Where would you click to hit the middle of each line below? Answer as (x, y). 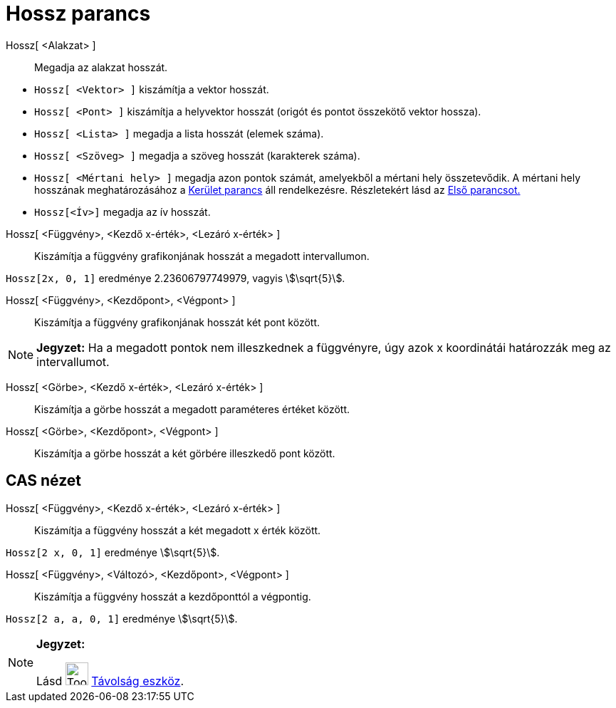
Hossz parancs (78, 14)
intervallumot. (73, 361)
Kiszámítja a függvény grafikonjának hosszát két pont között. (177, 322)
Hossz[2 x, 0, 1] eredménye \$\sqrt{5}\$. (113, 552)
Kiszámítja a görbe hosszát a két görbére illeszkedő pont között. (185, 453)
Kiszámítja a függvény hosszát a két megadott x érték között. (178, 530)
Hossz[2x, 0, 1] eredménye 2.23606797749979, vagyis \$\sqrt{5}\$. (176, 278)
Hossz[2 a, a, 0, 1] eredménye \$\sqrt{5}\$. (122, 618)
